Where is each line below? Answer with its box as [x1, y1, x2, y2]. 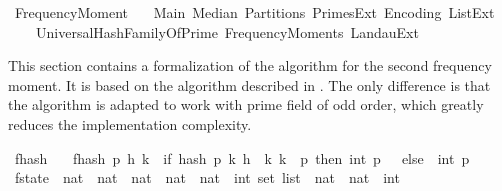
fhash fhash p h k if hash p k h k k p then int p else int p [14, 147, 470, 168]
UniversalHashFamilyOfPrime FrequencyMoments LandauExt [35, 21, 419, 42]
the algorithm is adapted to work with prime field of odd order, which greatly [8, 94, 484, 115]
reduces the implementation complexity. [8, 113, 252, 134]
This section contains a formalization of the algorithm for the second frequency [8, 55, 492, 76]
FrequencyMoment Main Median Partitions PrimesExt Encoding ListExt [14, 2, 495, 22]
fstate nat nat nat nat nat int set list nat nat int [14, 167, 400, 188]
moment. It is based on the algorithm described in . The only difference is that [8, 74, 491, 95]
